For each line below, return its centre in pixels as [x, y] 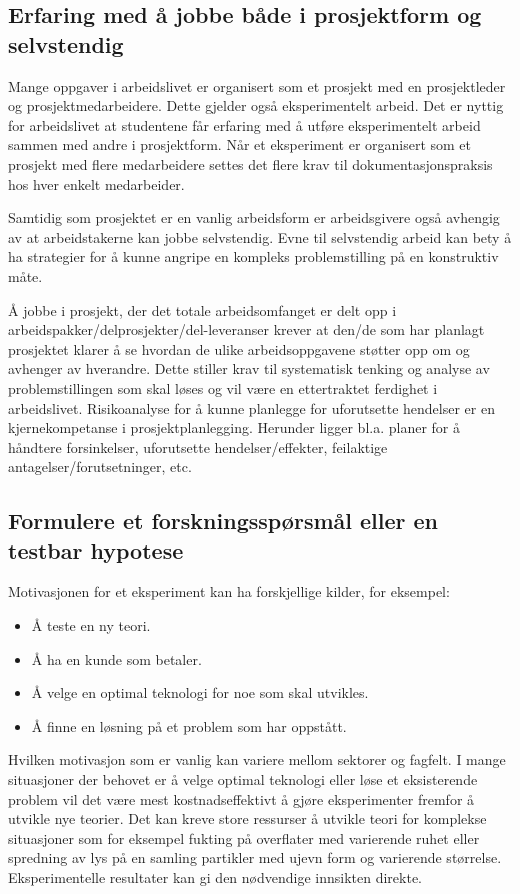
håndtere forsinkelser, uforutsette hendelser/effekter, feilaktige [198, 446]
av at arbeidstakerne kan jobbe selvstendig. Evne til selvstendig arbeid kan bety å [260, 236]
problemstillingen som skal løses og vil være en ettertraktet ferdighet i [223, 387]
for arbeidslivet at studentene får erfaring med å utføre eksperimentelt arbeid [244, 124]
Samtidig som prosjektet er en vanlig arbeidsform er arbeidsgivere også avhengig [254, 217]
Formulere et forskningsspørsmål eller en [223, 520]
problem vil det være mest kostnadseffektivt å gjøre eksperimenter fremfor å [241, 798]
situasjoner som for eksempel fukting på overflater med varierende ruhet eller [244, 837]
